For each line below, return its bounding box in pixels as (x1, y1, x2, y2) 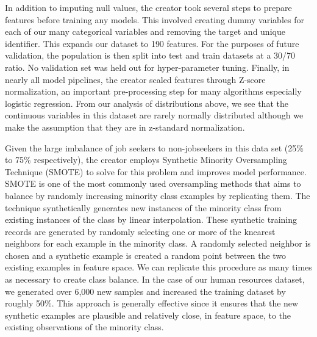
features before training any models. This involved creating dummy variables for (5, 13, 304, 26)
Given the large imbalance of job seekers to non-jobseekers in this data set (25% (5, 141, 304, 154)
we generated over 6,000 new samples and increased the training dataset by (5, 284, 286, 297)
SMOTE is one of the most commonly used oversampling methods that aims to (5, 177, 301, 190)
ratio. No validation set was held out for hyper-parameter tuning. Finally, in (5, 60, 290, 73)
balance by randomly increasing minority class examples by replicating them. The (5, 189, 310, 201)
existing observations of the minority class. (5, 321, 164, 333)
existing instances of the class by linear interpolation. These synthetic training (5, 213, 297, 226)
